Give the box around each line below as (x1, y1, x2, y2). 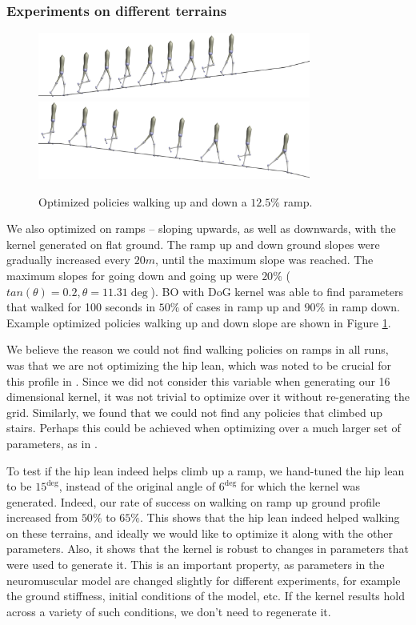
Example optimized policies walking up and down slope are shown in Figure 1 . (6, 314, 391, 331)
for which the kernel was (240, 478, 360, 495)
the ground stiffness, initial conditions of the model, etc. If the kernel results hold (6, 587, 405, 604)
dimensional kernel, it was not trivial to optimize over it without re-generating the (6, 388, 410, 405)
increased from (6, 509, 78, 526)
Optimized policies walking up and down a (38, 193, 247, 210)
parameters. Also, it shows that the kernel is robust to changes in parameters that (6, 540, 409, 557)
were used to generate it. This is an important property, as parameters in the (6, 556, 385, 573)
